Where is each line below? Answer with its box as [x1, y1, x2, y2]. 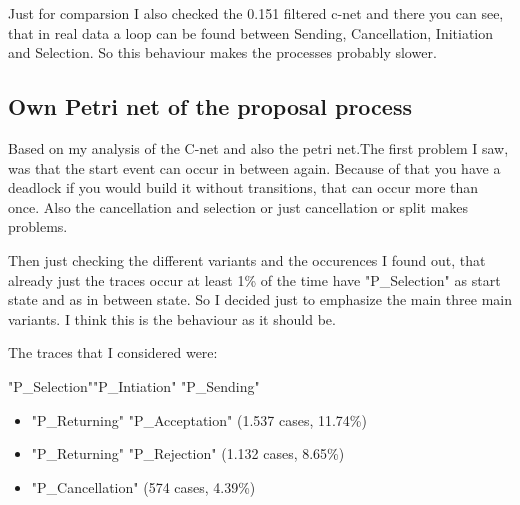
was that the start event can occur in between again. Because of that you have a [8, 157, 501, 178]
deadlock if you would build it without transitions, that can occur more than [8, 177, 479, 198]
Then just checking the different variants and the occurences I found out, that [8, 249, 486, 270]
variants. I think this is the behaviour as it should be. [8, 308, 336, 329]
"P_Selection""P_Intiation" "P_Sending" [8, 375, 260, 396]
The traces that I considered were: [8, 342, 218, 363]
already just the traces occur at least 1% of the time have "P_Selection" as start [8, 269, 501, 290]
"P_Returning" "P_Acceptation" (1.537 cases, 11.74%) [31, 409, 367, 430]
